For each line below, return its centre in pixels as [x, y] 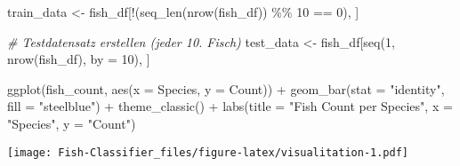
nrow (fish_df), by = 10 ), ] [79, 59]
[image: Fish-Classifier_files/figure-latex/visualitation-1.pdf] [208, 152]
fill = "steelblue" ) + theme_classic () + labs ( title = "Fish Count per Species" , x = [230, 106]
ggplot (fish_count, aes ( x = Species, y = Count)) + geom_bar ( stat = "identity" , [226, 88]
